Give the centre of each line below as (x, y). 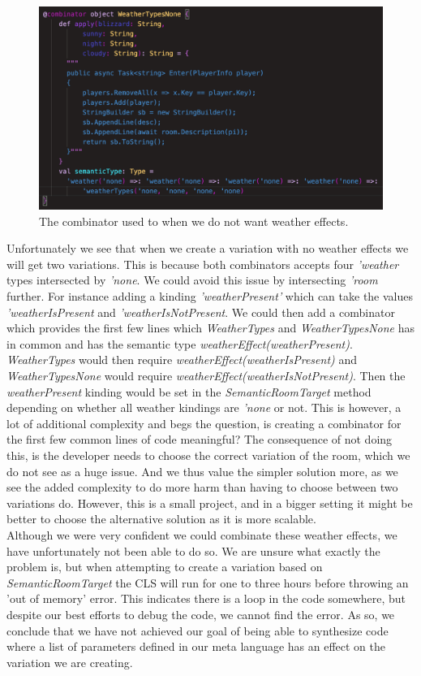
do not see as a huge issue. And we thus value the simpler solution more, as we (202, 471)
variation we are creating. (70, 662)
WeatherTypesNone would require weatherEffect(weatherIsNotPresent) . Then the (206, 376)
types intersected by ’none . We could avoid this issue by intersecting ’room (192, 280)
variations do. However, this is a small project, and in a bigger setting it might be (210, 503)
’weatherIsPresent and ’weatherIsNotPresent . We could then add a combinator (201, 312)
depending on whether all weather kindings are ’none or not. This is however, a (204, 407)
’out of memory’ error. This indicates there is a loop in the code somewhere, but (206, 598)
